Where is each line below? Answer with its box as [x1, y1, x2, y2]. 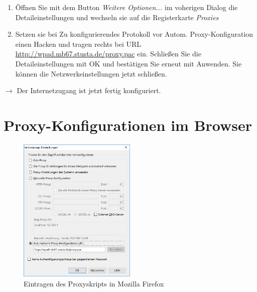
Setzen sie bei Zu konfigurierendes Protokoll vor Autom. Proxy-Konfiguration [15, 29, 253, 39]
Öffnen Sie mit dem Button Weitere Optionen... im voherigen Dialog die [15, 2, 238, 12]
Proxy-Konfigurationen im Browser [4, 114, 252, 135]
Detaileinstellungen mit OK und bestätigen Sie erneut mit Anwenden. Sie [15, 58, 242, 68]
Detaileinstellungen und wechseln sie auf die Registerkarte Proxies [15, 12, 219, 22]
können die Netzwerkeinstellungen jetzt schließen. [15, 68, 167, 79]
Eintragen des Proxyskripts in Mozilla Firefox [24, 278, 164, 288]
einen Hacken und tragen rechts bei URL [15, 38, 141, 49]
